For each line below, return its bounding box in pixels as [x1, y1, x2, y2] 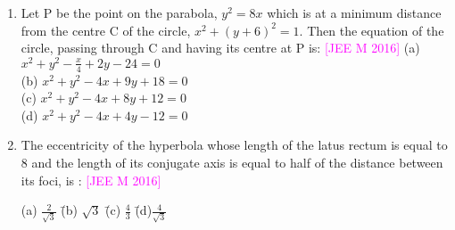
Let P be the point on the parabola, [21, 4, 218, 21]
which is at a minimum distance [267, 4, 442, 21]
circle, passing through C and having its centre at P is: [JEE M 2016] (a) [21, 38, 420, 57]
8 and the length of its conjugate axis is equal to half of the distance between [21, 153, 443, 172]
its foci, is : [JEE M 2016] [21, 170, 161, 189]
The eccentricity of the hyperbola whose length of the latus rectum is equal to [21, 136, 448, 154]
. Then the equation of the [299, 21, 444, 39]
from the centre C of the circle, [21, 21, 191, 39]
